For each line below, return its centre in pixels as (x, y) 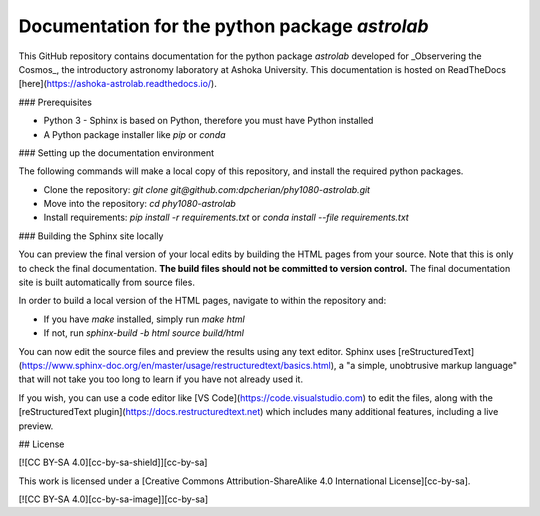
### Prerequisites (55, 102)
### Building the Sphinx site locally (91, 236)
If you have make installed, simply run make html (144, 319)
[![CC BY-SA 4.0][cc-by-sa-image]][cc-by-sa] (113, 499)
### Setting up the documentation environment (116, 152)
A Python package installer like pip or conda (134, 134)
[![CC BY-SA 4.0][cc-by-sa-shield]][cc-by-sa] (113, 462)
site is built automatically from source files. (106, 282)
